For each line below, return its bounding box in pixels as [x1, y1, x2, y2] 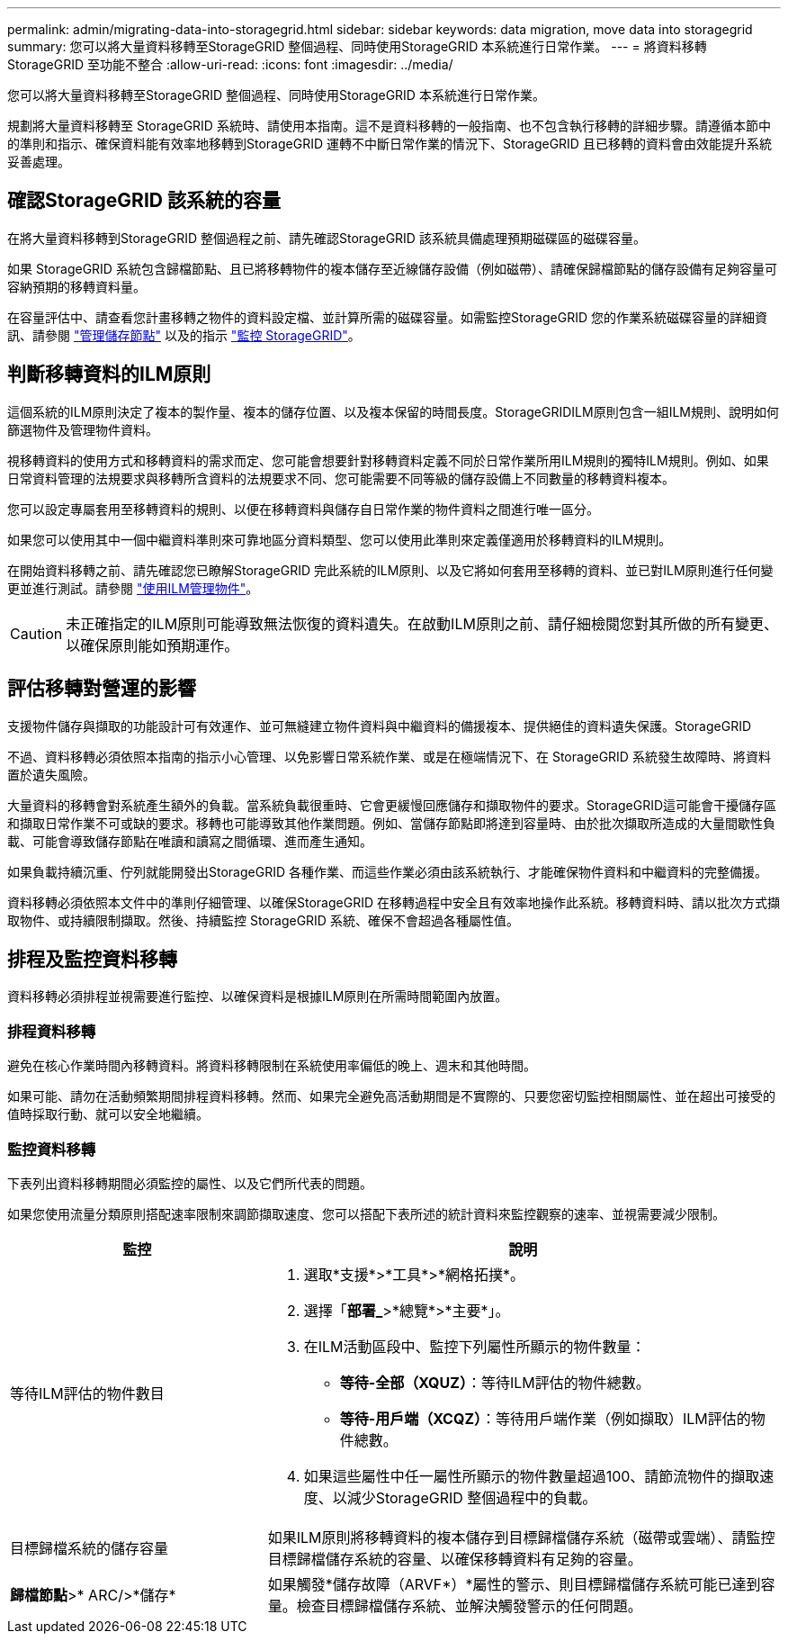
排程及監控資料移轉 [7, 947, 177, 970]
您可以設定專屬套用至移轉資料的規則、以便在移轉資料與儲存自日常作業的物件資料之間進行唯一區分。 [7, 500, 599, 517]
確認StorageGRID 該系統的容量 [7, 189, 281, 212]
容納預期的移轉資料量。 [7, 278, 146, 294]
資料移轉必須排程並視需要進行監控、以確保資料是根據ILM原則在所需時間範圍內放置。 [7, 988, 508, 1005]
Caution [10, 624, 63, 643]
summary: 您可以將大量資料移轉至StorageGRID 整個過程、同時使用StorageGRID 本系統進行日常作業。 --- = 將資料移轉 [7, 39, 707, 54]
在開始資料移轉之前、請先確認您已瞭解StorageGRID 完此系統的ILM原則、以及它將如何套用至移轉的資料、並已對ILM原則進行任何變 [7, 562, 774, 578]
